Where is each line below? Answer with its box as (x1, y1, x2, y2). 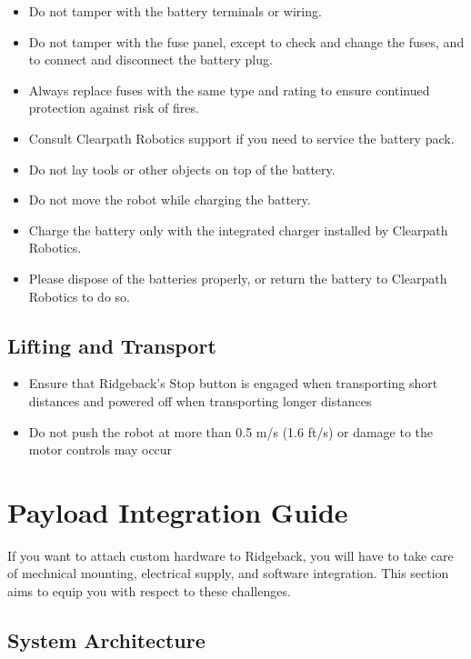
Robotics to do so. (28, 286, 130, 305)
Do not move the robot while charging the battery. (28, 190, 311, 209)
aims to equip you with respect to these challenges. (7, 582, 291, 601)
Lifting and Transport (7, 331, 216, 359)
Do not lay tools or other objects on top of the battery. (28, 159, 336, 178)
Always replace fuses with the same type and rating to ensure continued (28, 80, 430, 99)
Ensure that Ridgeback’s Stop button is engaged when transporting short (28, 374, 438, 393)
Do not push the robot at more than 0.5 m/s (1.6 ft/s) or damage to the (28, 422, 434, 441)
